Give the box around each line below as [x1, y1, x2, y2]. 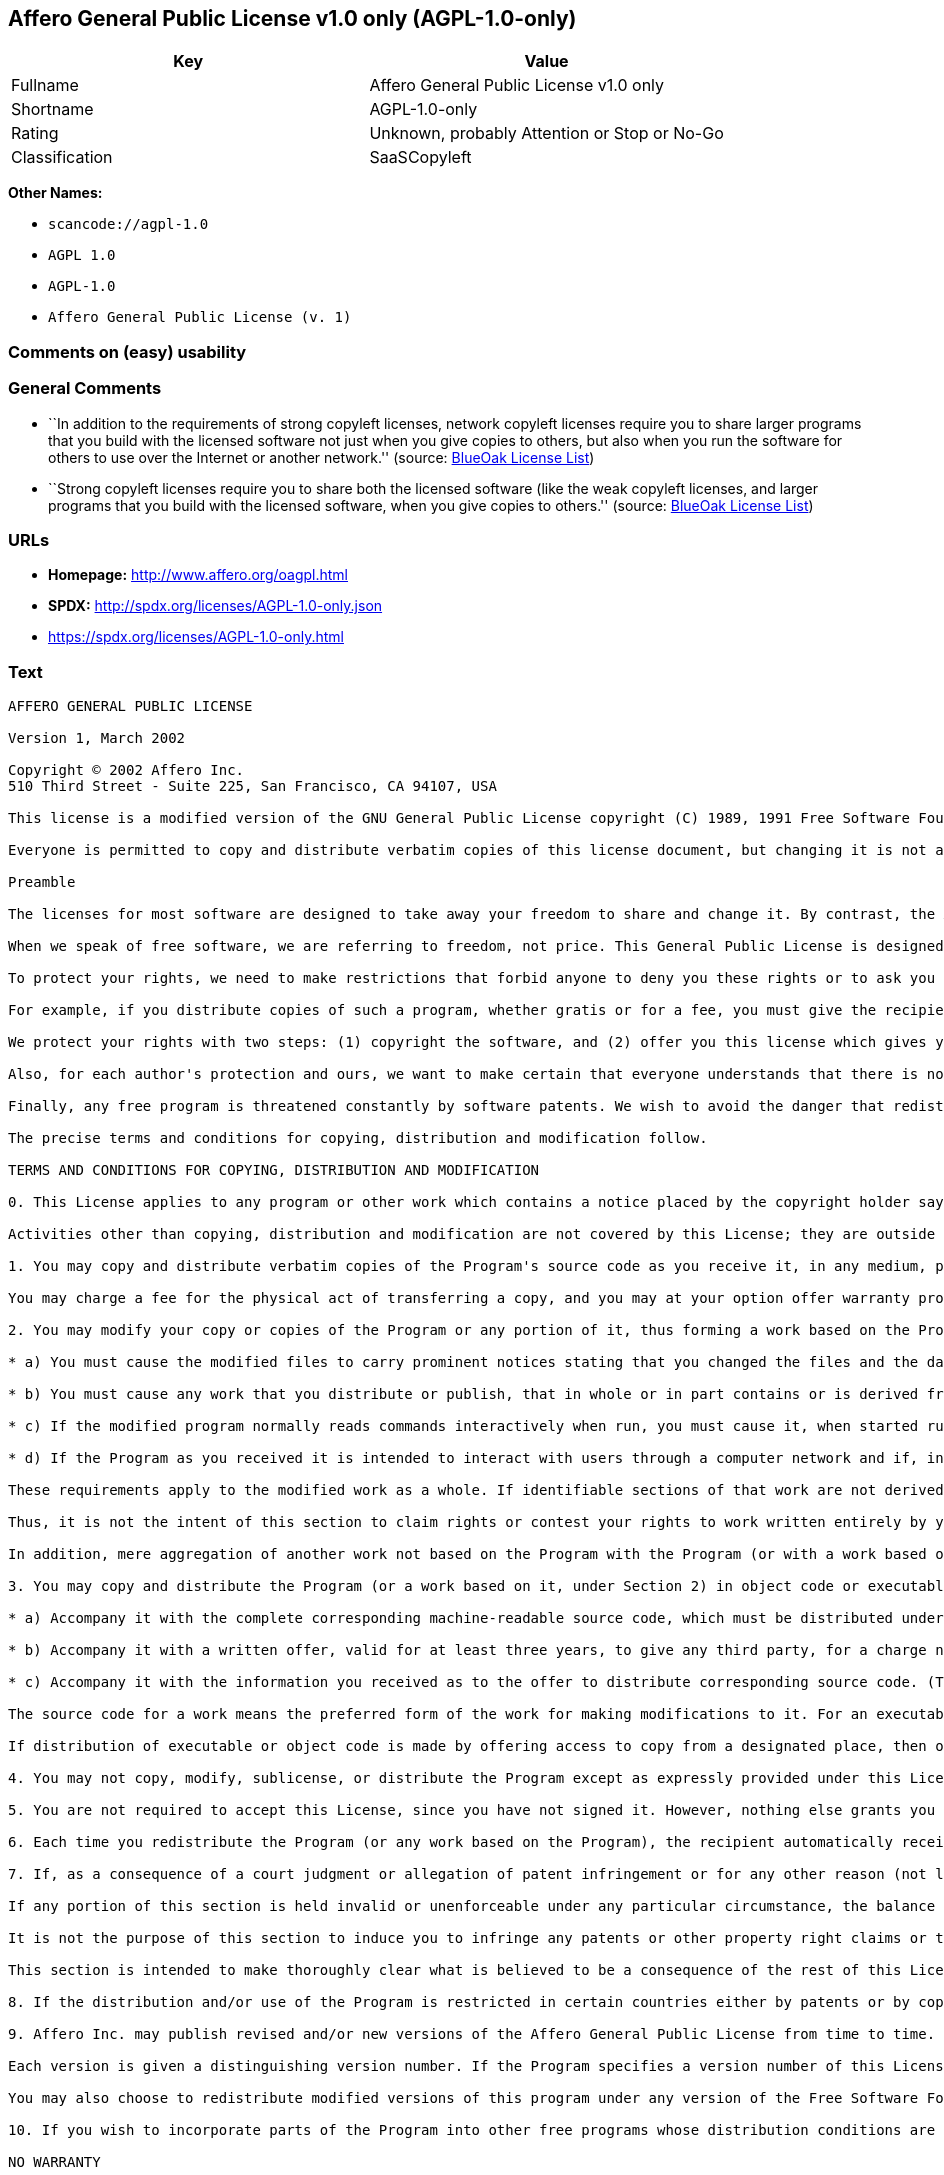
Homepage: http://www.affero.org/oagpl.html [48, 566, 349, 584]
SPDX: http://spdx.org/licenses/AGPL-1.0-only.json [48, 597, 383, 615]
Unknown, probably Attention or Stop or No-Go [369, 123, 724, 144]
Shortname [11, 99, 94, 120]
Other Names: [8, 184, 103, 202]
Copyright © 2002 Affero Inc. [8, 762, 245, 779]
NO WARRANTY [8, 2154, 101, 2171]
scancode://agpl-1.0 [48, 216, 209, 233]
